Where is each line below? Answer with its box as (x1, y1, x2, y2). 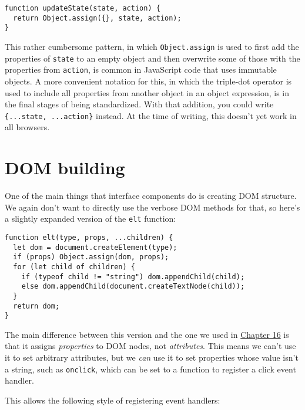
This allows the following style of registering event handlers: (5, 394, 220, 406)
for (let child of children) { (13, 262, 135, 271)
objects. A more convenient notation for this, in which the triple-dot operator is (5, 74, 292, 87)
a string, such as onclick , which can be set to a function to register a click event (5, 362, 296, 375)
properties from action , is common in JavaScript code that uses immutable (5, 63, 277, 76)
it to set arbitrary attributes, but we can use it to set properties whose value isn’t (5, 351, 299, 364)
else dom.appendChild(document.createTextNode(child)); (21, 282, 245, 291)
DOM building (5, 155, 125, 179)
